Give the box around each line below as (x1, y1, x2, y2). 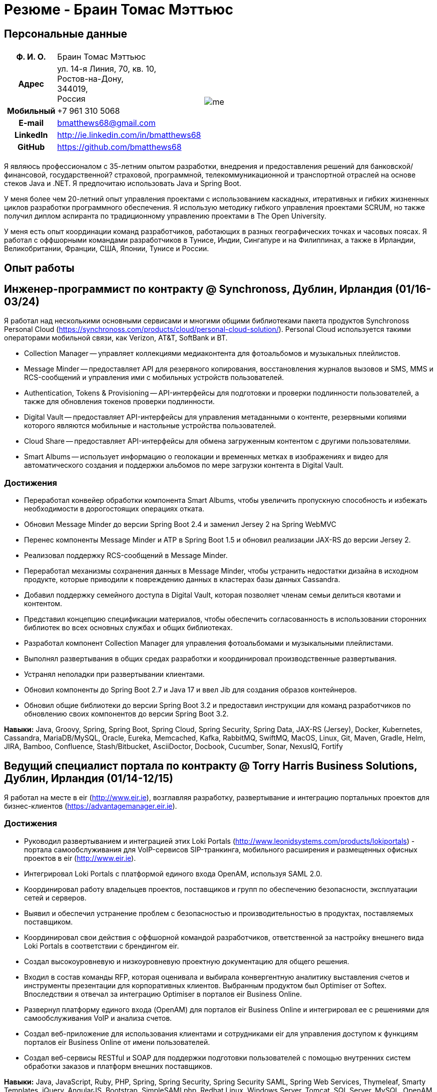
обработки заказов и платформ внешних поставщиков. (24, 1061, 213, 1070)
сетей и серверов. (24, 893, 87, 902)
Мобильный (7, 106, 56, 116)
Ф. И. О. (16, 52, 46, 62)
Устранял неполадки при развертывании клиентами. (24, 670, 205, 679)
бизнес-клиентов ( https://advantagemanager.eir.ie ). (4, 802, 177, 811)
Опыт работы (4, 261, 75, 274)
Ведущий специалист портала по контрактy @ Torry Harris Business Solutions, (4, 759, 417, 772)
